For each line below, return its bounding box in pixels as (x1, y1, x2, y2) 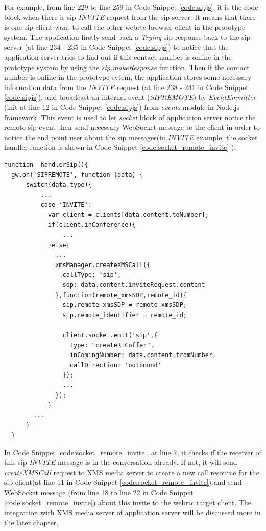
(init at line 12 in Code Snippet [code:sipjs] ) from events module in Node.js (4, 101, 240, 112)
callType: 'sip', (62, 271, 122, 279)
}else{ (47, 241, 70, 249)
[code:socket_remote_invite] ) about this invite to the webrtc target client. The (4, 497, 252, 507)
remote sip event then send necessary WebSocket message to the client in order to (4, 122, 260, 132)
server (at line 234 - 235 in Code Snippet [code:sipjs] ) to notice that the (4, 41, 229, 52)
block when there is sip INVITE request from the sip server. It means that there (4, 11, 256, 22)
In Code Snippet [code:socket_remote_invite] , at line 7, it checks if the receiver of (4, 447, 261, 457)
